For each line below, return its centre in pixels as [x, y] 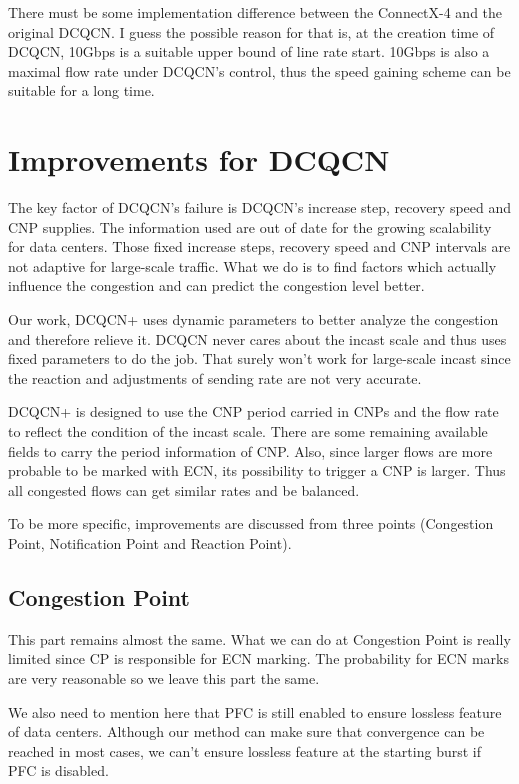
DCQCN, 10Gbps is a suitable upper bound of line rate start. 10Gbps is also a [249, 51]
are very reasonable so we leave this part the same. [164, 677]
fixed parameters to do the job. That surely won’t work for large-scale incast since [259, 358]
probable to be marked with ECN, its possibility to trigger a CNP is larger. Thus [257, 470]
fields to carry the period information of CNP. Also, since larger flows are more [250, 450]
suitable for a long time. [81, 90]
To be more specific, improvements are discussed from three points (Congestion [251, 523]
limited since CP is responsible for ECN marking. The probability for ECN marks [258, 658]
